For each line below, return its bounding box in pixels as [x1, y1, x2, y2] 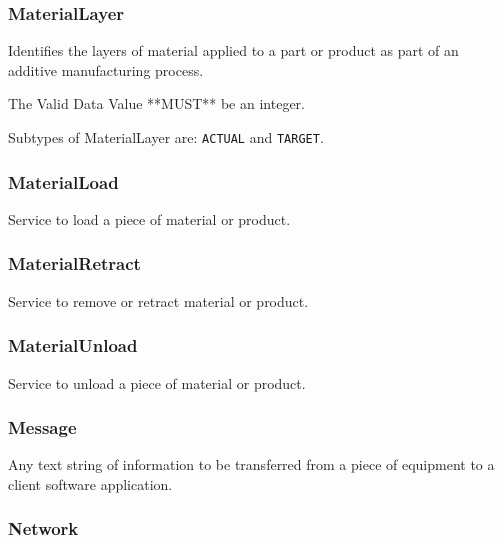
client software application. [8, 473, 173, 494]
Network [8, 516, 79, 541]
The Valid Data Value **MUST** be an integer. [8, 93, 305, 114]
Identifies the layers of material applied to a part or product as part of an [8, 40, 459, 61]
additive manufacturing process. [8, 59, 204, 80]
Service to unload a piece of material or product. [8, 372, 306, 393]
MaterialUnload [8, 333, 138, 358]
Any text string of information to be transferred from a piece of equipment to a [8, 454, 495, 475]
